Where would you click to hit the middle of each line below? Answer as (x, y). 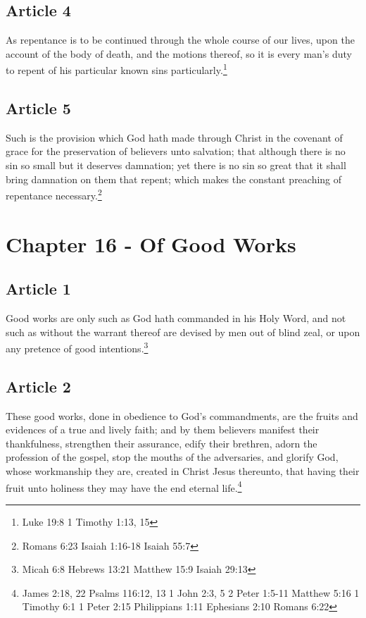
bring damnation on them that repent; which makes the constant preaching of (174, 179)
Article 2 (38, 386)
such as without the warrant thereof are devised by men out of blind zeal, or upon (183, 332)
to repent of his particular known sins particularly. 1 (116, 69)
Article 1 (38, 289)
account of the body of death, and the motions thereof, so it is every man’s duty (179, 53)
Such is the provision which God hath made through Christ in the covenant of (174, 137)
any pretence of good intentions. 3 (77, 347)
